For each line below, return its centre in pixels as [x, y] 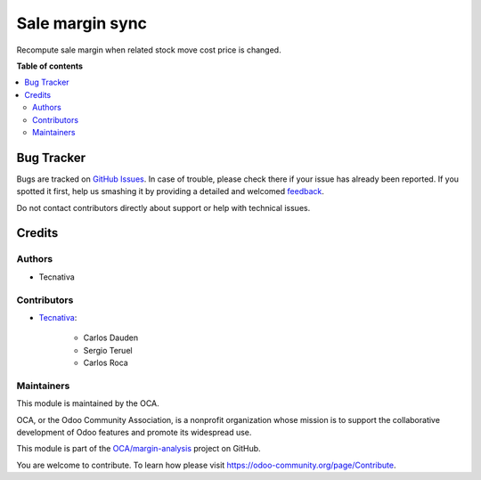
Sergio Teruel [108, 350]
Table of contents [50, 66]
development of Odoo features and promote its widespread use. [134, 432]
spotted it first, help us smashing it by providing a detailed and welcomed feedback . [171, 191]
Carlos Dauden [110, 338]
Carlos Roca [106, 363]
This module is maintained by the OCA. [88, 403]
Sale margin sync [82, 23]
